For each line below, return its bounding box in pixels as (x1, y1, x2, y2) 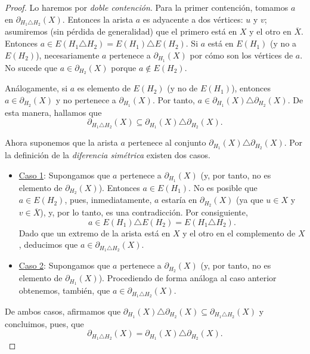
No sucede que (5, 61, 57, 73)
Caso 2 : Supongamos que (18, 259, 110, 272)
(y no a (270, 37, 297, 50)
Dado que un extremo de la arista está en (18, 226, 170, 239)
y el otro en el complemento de (182, 226, 296, 239)
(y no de (167, 82, 198, 94)
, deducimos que (18, 238, 78, 251)
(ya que (236, 193, 263, 206)
